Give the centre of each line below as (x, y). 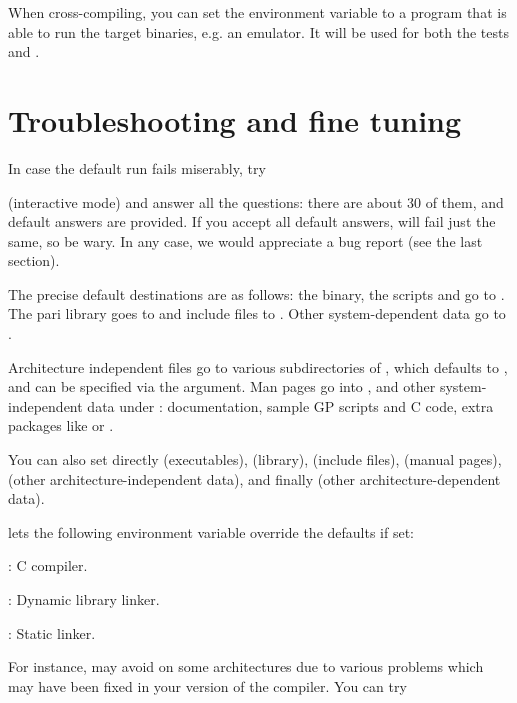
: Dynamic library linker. (84, 599)
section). (34, 260)
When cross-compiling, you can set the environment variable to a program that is (257, 12)
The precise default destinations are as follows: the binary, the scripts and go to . (256, 293)
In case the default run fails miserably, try (137, 167)
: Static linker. (52, 632)
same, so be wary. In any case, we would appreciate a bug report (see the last (245, 240)
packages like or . (61, 425)
